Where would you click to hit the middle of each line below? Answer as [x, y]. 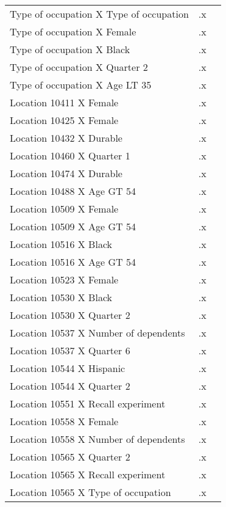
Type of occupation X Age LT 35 [81, 85]
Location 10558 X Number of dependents [97, 439]
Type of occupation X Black [70, 49]
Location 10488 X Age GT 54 [73, 191]
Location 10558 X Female [64, 421]
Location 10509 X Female [64, 209]
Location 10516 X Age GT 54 [73, 262]
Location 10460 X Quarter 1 [70, 155]
